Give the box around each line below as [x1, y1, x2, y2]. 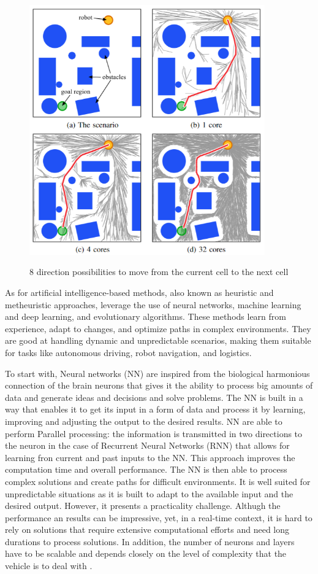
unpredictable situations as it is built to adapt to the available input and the [5, 487, 293, 500]
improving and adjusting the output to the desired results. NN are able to [5, 414, 282, 427]
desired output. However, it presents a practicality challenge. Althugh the [5, 499, 281, 512]
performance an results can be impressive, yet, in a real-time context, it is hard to [5, 511, 312, 524]
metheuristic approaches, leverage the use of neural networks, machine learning [5, 298, 301, 311]
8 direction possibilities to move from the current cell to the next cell [29, 265, 289, 278]
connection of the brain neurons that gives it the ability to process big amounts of [5, 379, 313, 392]
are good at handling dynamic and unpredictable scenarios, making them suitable [5, 334, 311, 347]
